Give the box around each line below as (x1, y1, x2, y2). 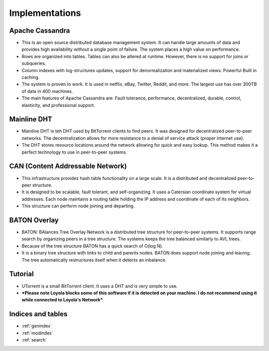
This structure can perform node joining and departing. (21, 203, 135, 209)
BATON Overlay (9, 216, 59, 224)
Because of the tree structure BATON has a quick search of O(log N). (21, 243, 163, 249)
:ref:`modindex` (21, 330, 53, 336)
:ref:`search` (21, 337, 47, 343)
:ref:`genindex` (21, 323, 52, 329)
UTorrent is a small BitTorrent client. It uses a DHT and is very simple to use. (21, 283, 178, 289)
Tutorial (9, 270, 34, 278)
